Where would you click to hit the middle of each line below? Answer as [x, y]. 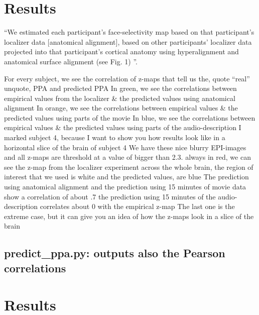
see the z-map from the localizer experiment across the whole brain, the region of [129, 167]
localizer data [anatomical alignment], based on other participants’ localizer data [128, 41]
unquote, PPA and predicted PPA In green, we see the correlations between [120, 88]
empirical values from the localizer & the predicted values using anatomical [120, 98]
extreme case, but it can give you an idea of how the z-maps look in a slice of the [129, 216]
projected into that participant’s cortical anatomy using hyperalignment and [121, 51]
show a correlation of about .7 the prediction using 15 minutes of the [110, 196]
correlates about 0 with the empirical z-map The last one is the [137, 206]
